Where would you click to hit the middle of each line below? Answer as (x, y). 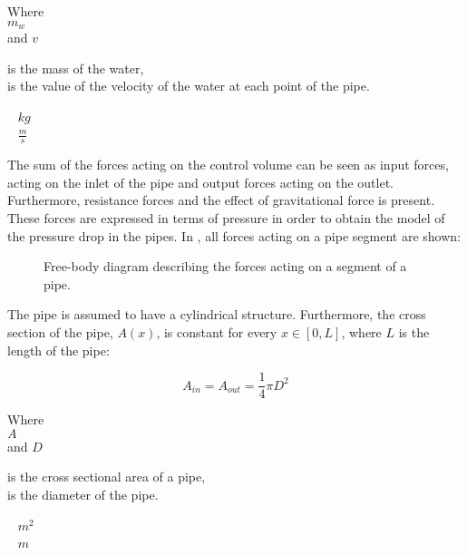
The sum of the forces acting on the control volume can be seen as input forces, (228, 165)
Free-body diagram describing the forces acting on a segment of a (225, 266)
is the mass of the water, (76, 68)
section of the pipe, (60, 332)
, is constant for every (217, 332)
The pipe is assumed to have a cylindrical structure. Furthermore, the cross (217, 314)
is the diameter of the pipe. (83, 495)
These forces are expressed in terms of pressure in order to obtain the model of (226, 218)
